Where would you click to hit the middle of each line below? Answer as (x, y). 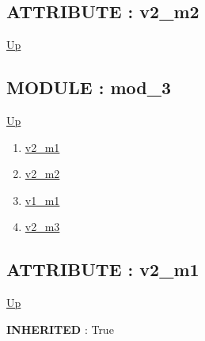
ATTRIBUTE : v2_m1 (103, 269)
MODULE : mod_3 (89, 87)
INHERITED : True (60, 329)
